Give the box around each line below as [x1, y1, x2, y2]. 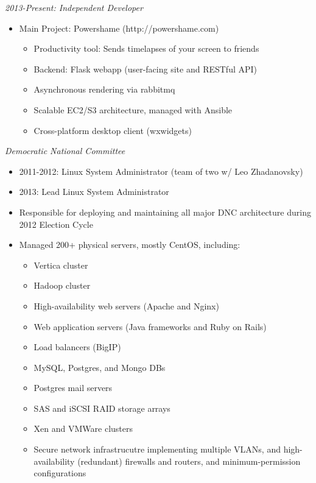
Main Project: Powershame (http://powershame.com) [19, 21, 219, 34]
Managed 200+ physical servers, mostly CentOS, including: [19, 238, 241, 251]
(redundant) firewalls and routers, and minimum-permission [77, 454, 301, 467]
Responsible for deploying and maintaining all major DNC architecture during [19, 205, 311, 218]
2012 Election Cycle [19, 217, 93, 230]
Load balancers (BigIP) [33, 340, 121, 353]
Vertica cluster [33, 258, 88, 271]
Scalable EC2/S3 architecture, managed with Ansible [33, 103, 233, 116]
